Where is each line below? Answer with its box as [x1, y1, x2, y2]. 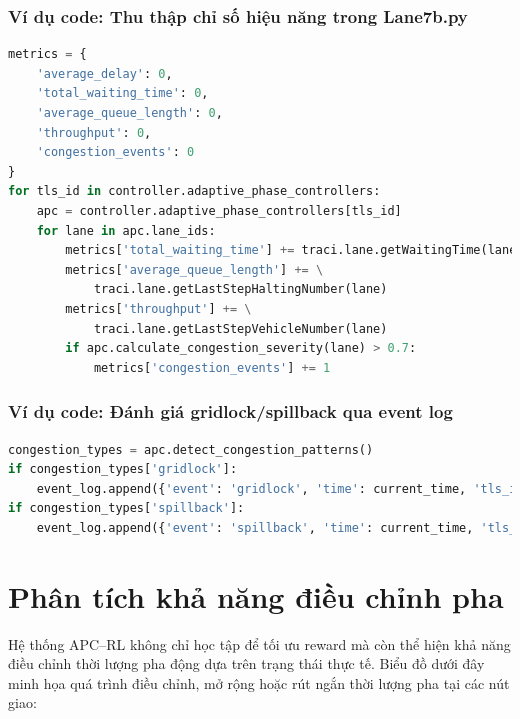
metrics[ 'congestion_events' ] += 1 [93, 360, 331, 375]
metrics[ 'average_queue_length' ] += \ [65, 262, 324, 277]
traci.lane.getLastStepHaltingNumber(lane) [93, 282, 388, 297]
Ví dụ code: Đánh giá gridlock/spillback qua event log [8, 399, 453, 424]
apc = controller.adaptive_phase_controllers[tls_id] [36, 203, 402, 218]
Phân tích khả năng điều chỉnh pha [8, 575, 504, 616]
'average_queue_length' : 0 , [36, 106, 223, 120]
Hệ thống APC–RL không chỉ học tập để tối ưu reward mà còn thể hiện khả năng [8, 633, 511, 654]
